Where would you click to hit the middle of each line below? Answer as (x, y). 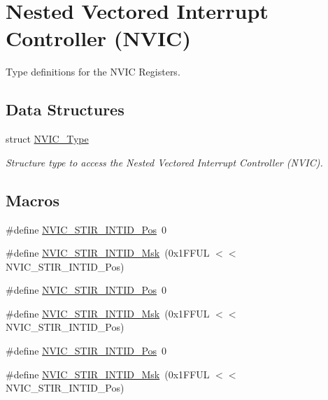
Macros (33, 200)
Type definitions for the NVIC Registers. (93, 72)
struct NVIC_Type (47, 139)
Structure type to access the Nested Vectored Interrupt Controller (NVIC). (164, 162)
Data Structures (65, 109)
